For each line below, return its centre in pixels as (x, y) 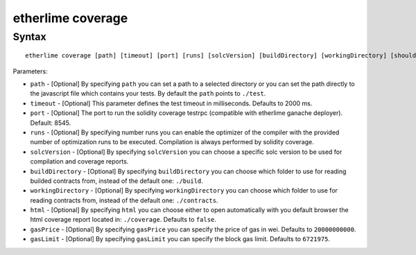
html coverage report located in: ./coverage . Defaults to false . (123, 220)
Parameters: (30, 71)
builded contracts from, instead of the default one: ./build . (117, 181)
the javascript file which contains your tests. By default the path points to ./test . (148, 94)
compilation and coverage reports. (79, 161)
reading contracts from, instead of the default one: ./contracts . (124, 200)
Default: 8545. (51, 123)
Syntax (29, 37)
